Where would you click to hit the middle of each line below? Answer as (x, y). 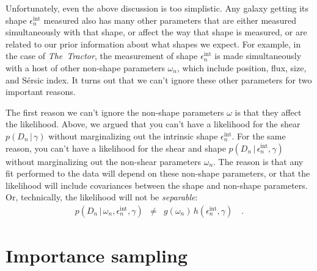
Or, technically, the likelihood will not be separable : (102, 197)
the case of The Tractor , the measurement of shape (102, 56)
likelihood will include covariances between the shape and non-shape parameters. (157, 185)
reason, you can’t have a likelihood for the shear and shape (116, 148)
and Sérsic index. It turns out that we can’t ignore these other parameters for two (159, 79)
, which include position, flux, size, (242, 67)
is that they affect (268, 112)
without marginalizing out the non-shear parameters (103, 161)
